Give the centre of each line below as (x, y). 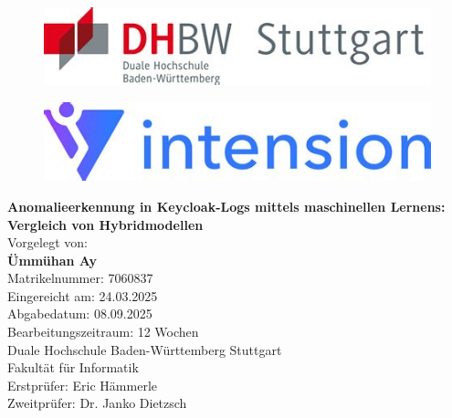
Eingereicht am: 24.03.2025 (83, 295)
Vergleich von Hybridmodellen (105, 224)
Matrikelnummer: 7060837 (80, 278)
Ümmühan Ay (53, 260)
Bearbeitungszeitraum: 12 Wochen (103, 332)
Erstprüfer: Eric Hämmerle (83, 385)
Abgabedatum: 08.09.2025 (80, 313)
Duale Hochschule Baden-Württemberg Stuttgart (145, 349)
